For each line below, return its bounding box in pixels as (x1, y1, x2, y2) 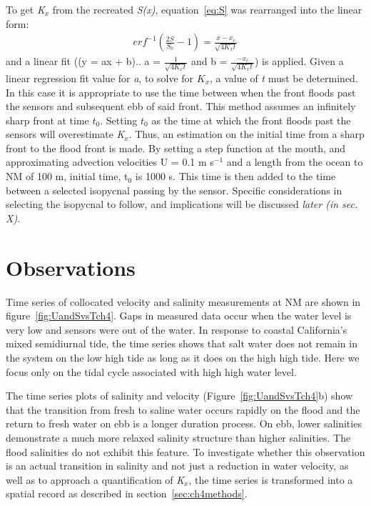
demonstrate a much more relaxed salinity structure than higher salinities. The (6, 430, 351, 445)
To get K (6, 2, 45, 16)
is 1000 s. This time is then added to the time (135, 169, 336, 184)
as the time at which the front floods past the (151, 112, 351, 127)
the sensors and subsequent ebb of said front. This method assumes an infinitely (6, 99, 356, 114)
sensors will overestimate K (6, 126, 125, 142)
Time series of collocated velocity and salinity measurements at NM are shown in (6, 294, 361, 309)
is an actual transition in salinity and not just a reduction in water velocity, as (6, 458, 349, 473)
